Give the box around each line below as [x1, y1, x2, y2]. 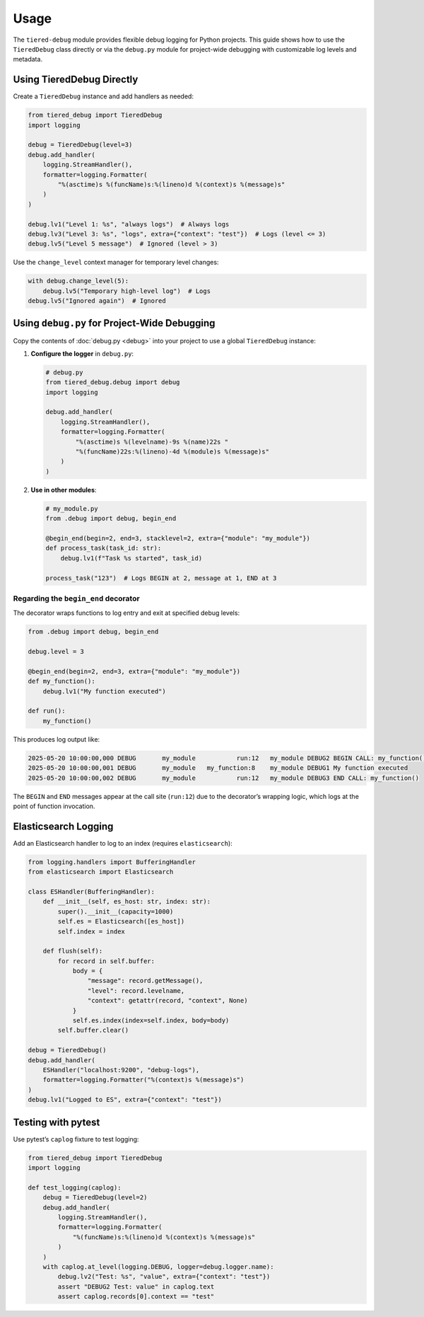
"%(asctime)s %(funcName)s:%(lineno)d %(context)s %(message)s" [57, 180, 285, 188]
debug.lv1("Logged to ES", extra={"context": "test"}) [28, 1095, 222, 1104]
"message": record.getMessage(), [87, 977, 204, 985]
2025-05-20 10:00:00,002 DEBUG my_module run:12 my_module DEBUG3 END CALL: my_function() [28, 773, 420, 782]
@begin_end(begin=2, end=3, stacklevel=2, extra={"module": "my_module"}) [45, 534, 311, 542]
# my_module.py [45, 505, 98, 512]
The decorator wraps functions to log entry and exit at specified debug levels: [13, 609, 240, 617]
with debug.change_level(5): [28, 277, 129, 285]
